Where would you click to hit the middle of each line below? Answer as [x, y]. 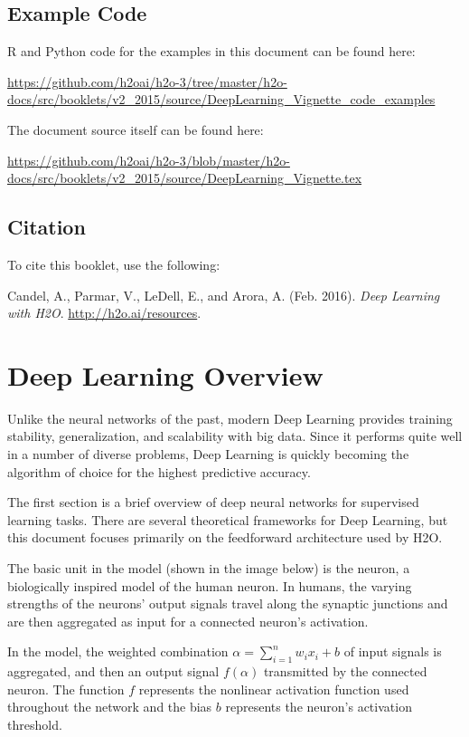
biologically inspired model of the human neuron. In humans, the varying [210, 585]
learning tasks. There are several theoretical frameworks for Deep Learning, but [228, 519]
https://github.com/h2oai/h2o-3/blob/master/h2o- [149, 160]
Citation [47, 227]
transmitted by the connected [345, 671]
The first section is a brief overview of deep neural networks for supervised [213, 502]
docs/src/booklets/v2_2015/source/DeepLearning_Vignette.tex [185, 178]
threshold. [35, 724]
